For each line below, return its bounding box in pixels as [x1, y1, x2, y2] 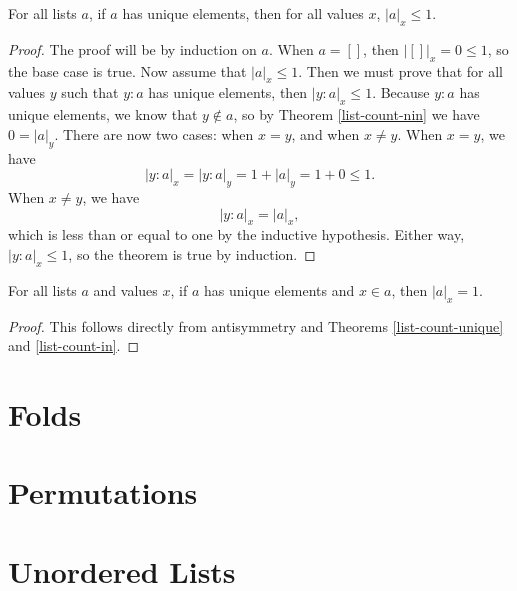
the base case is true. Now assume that [8, 60, 247, 81]
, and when [291, 123, 360, 144]
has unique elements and [203, 279, 355, 300]
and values [93, 279, 158, 300]
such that [61, 82, 119, 103]
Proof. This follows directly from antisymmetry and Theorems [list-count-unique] [8, 315, 504, 336]
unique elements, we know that [8, 104, 198, 125]
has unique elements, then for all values [122, 3, 364, 23]
